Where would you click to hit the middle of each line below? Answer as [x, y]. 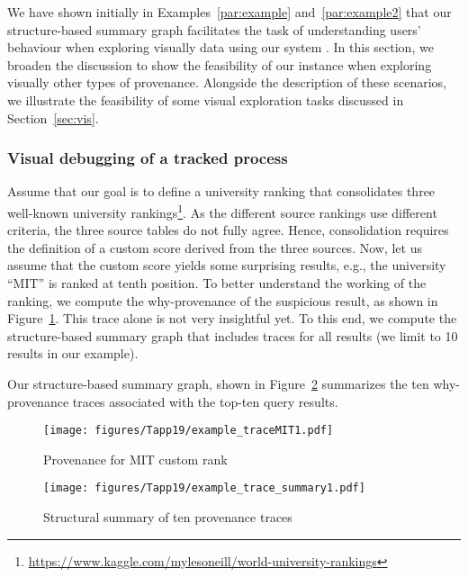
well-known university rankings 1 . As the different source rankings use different [222, 211]
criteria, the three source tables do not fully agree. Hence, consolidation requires [228, 230]
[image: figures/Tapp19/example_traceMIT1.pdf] [189, 431]
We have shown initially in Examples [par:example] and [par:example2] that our [229, 12]
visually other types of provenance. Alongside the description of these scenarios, [227, 82]
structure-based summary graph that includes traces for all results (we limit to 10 [233, 335]
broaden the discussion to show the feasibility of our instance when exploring [220, 64]
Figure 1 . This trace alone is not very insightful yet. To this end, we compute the [232, 318]
